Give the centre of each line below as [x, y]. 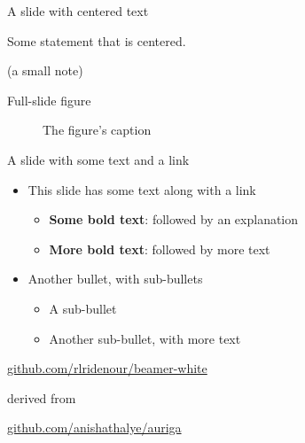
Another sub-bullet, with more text [145, 338]
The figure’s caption [97, 130]
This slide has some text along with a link [142, 189]
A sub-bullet [83, 308]
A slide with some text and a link [98, 159]
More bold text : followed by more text [160, 249]
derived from [42, 397]
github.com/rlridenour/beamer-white [107, 368]
